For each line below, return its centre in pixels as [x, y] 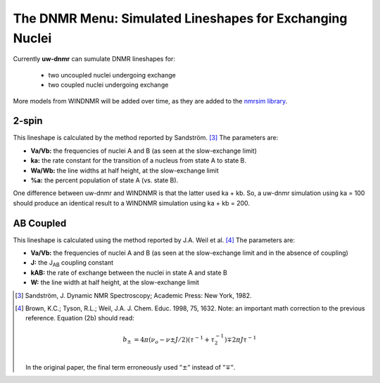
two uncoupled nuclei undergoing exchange [112, 75]
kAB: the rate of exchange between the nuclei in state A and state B [129, 272]
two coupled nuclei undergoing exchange [108, 85]
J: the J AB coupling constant [72, 264]
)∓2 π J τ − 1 [240, 339]
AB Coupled [40, 223]
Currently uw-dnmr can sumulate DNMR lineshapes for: [94, 59]
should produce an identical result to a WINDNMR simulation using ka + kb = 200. [131, 203]
